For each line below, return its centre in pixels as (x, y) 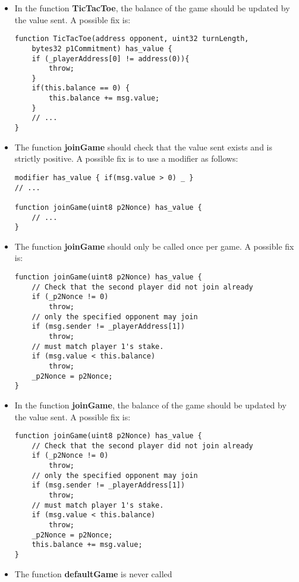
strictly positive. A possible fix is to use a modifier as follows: (126, 158)
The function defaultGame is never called (93, 573)
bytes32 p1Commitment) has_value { (102, 48)
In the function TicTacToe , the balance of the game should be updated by (152, 8)
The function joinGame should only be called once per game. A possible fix (154, 246)
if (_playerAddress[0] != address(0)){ (111, 59)
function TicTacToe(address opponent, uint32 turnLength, (132, 39)
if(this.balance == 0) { (81, 88)
